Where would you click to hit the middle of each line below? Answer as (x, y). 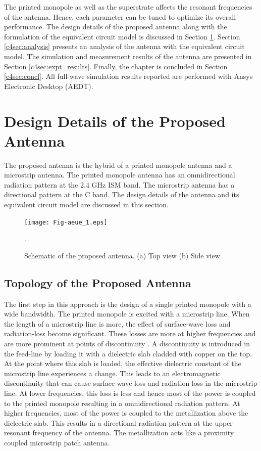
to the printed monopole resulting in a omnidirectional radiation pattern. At (122, 403)
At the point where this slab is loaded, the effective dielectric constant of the (123, 363)
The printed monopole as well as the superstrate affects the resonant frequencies (128, 7)
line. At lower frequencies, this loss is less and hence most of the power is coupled (130, 393)
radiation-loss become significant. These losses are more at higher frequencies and (130, 333)
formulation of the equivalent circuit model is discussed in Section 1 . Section (122, 36)
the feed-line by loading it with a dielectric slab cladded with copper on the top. (128, 353)
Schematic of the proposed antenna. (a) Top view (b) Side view (122, 255)
